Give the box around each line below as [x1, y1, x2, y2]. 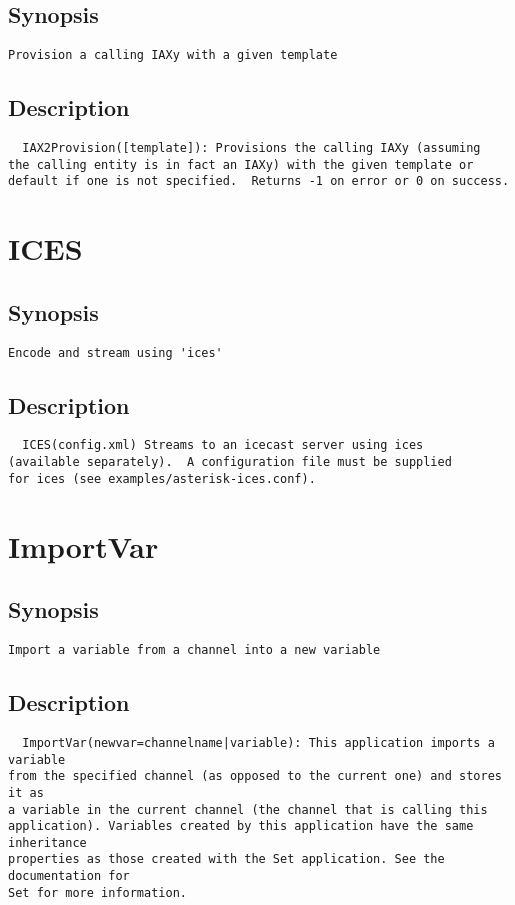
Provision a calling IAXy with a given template [8, 48, 338, 63]
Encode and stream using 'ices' [8, 345, 223, 360]
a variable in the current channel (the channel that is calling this [8, 802, 488, 817]
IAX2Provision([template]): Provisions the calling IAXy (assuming [22, 141, 481, 156]
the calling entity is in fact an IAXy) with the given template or [8, 157, 474, 172]
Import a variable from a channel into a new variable [8, 643, 381, 658]
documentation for [8, 869, 130, 884]
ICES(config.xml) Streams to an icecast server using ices [22, 438, 424, 453]
